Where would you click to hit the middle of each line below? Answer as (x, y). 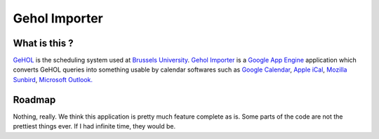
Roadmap (34, 99)
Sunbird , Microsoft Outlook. (53, 79)
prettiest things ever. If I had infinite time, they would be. (94, 126)
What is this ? (43, 43)
